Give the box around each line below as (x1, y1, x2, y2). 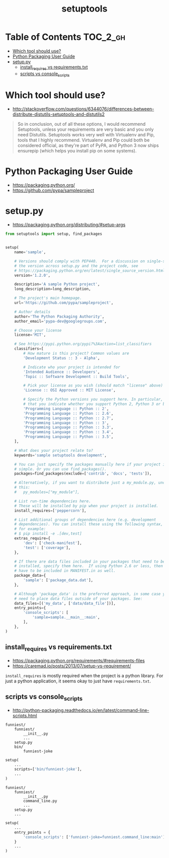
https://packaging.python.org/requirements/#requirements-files (12, 657, 145, 663)
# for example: (14, 526, 46, 531)
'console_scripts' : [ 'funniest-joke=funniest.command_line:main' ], (23, 834, 167, 839)
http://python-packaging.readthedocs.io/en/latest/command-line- (12, 707, 149, 713)
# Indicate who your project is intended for (23, 364, 121, 370)
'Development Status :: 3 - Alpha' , (23, 355, 100, 360)
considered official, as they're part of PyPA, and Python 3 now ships (17, 142, 159, 148)
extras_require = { (14, 536, 51, 541)
